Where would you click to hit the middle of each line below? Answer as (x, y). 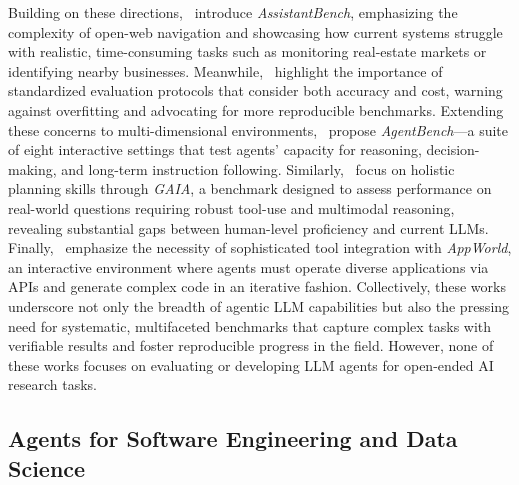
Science (47, 467)
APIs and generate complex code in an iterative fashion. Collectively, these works (257, 286)
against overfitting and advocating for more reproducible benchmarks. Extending (256, 109)
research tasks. (52, 384)
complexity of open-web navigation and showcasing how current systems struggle (255, 31)
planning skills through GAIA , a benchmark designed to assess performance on (250, 188)
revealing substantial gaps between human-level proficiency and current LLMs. (248, 227)
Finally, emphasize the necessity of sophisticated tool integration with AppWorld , (260, 247)
